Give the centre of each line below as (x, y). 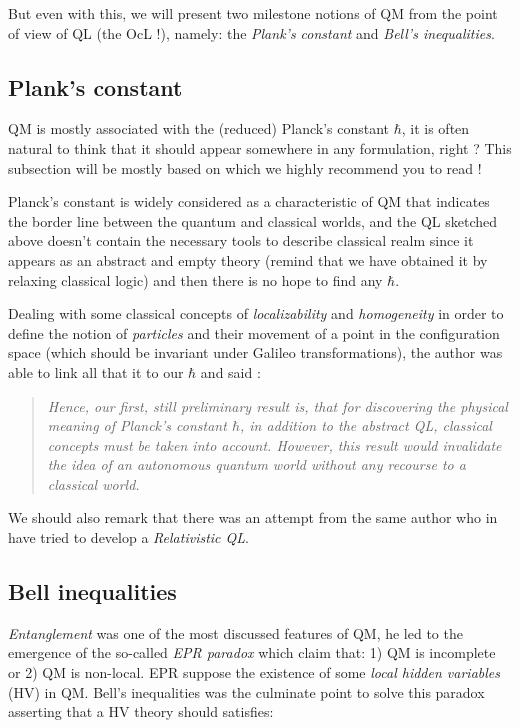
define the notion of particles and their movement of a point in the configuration (254, 332)
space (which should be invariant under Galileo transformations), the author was (255, 352)
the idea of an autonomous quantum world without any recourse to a (256, 464)
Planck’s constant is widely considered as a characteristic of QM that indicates (249, 201)
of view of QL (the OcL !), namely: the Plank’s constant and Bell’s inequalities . (251, 32)
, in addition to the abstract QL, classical (365, 425)
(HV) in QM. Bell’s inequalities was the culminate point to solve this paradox (246, 691)
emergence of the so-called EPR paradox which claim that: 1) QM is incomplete (252, 652)
